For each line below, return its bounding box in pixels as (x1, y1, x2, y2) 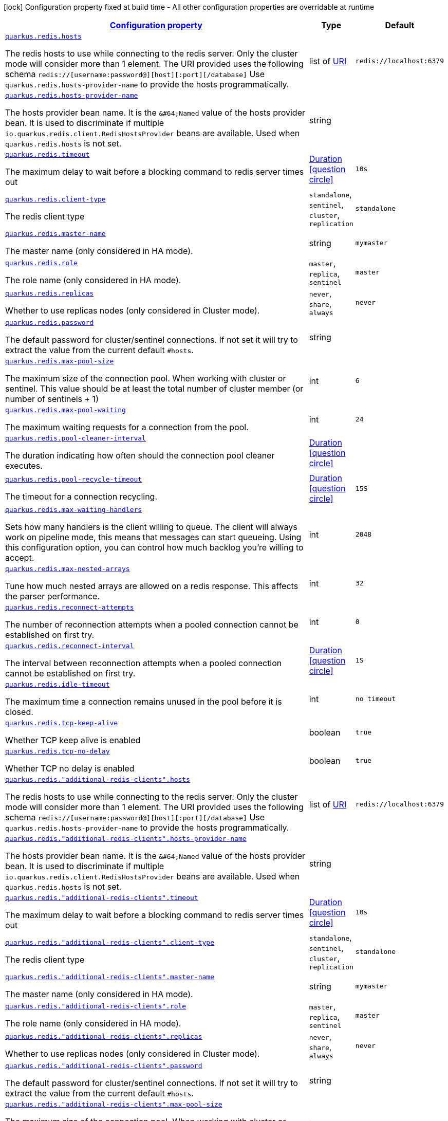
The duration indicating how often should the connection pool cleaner (5, 450, 275, 461)
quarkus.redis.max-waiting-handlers (5, 506, 142, 513)
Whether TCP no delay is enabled (5, 763, 135, 774)
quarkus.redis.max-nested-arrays (5, 565, 130, 573)
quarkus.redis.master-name (5, 230, 106, 237)
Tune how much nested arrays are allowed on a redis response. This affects (5, 581, 298, 591)
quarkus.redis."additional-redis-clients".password (5, 1062, 202, 1070)
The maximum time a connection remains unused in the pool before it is (5, 696, 282, 707)
